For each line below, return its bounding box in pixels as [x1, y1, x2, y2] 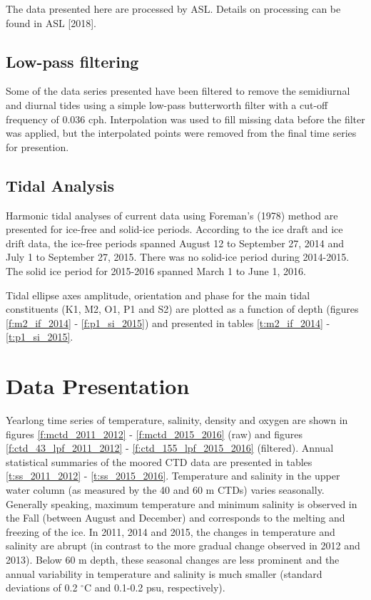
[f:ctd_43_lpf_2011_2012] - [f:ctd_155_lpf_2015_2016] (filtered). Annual [6, 440, 334, 455]
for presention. [6, 139, 69, 154]
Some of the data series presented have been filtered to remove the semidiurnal [6, 83, 350, 98]
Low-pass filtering [6, 50, 139, 72]
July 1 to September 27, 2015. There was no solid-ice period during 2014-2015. [6, 249, 350, 264]
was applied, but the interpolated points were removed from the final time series [6, 125, 357, 140]
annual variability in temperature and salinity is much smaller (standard [6, 566, 322, 581]
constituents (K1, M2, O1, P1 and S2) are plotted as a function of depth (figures [6, 301, 359, 316]
